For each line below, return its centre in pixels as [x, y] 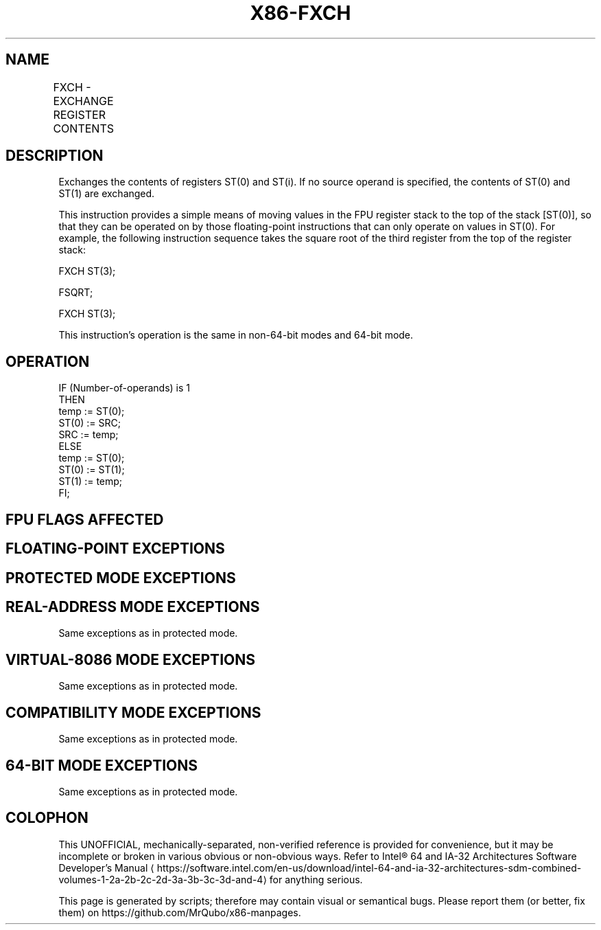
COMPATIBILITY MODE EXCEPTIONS [133, 712]
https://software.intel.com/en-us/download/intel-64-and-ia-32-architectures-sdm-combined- [369, 867]
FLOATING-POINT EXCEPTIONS [115, 549]
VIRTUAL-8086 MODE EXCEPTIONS [130, 659]
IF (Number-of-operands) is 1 [125, 388]
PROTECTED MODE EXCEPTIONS [121, 578]
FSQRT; [76, 293]
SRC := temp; [89, 435]
